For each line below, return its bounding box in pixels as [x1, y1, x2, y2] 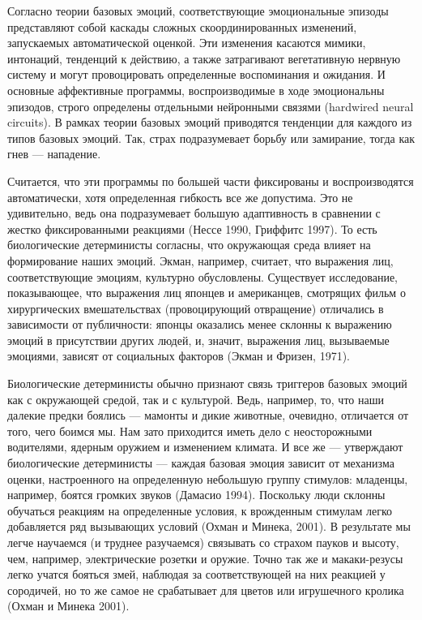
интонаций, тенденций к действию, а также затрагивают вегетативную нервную [7, 50, 401, 67]
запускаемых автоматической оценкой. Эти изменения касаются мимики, [7, 34, 366, 51]
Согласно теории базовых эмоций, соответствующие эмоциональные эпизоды [7, 2, 389, 19]
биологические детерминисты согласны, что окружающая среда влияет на [7, 236, 371, 253]
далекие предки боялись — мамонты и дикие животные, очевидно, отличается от [7, 407, 409, 424]
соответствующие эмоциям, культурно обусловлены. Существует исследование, [7, 268, 399, 285]
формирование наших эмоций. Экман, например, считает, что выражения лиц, [7, 252, 394, 269]
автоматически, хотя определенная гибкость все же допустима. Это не [7, 188, 353, 205]
